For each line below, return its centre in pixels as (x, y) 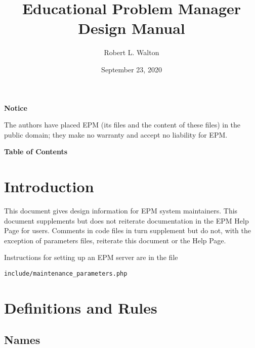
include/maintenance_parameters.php (66, 273)
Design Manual (132, 28)
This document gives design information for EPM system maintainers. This (121, 210)
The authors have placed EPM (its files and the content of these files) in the (122, 125)
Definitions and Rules (81, 307)
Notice (16, 107)
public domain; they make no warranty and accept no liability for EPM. (116, 134)
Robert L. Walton (132, 52)
